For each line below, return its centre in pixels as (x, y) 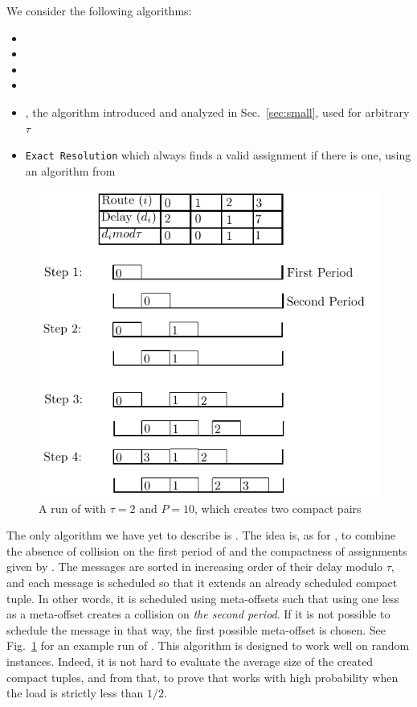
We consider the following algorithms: (99, 10)
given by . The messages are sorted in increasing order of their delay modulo (195, 566)
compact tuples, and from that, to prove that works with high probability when (202, 677)
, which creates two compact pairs (278, 508)
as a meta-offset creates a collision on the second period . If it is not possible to (198, 614)
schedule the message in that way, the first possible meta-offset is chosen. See (196, 629)
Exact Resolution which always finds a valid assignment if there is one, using (218, 155)
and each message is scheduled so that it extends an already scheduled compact (202, 583)
